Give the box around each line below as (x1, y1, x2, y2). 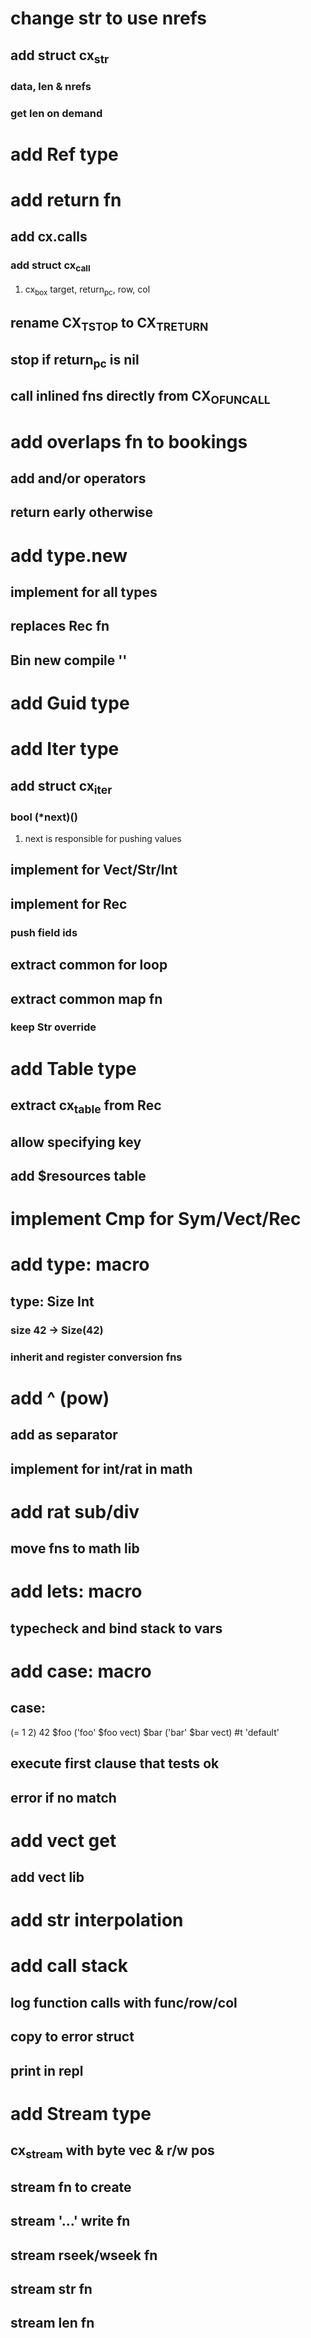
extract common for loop (10, 957, 168, 974)
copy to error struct (10, 2028, 135, 2046)
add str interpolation (10, 1909, 184, 1932)
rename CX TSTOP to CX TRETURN (10, 315, 209, 334)
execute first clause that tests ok (10, 1755, 220, 1772)
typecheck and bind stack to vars (10, 1620, 223, 1637)
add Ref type (10, 143, 119, 166)
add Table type (10, 1057, 137, 1080)
